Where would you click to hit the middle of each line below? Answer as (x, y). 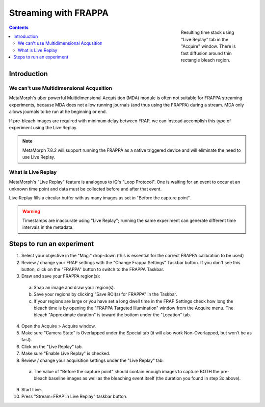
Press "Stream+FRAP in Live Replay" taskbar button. (74, 396)
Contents (19, 27)
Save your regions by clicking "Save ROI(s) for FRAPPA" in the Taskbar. (106, 294)
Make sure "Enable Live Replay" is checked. (66, 353)
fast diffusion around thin (206, 53)
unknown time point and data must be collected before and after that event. (85, 189)
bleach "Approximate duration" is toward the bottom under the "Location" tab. (112, 315)
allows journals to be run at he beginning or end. (58, 112)
